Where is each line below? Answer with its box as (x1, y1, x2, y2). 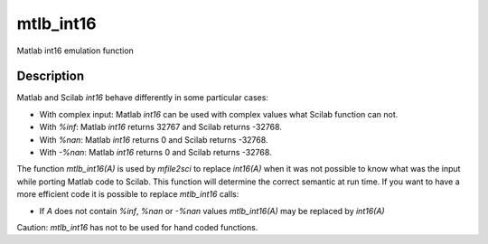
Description (16, 69, 85, 84)
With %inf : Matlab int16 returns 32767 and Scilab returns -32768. (39, 122, 282, 133)
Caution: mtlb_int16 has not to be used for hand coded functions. (16, 221, 258, 232)
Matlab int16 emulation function (16, 45, 135, 56)
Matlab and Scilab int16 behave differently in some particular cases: (16, 92, 268, 103)
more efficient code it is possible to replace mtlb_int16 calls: (16, 189, 239, 200)
